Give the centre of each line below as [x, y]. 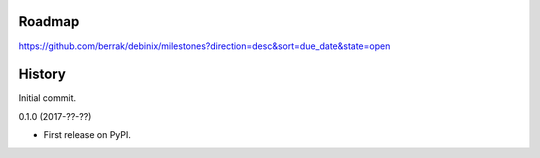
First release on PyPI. [87, 135]
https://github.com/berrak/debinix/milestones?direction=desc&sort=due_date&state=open [204, 46]
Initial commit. [47, 98]
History [42, 74]
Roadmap [49, 21]
